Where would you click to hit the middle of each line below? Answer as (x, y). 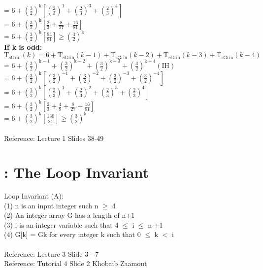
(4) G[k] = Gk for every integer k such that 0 (72, 234)
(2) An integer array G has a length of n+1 (69, 215)
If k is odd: (23, 47)
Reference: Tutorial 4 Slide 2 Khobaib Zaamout (76, 263)
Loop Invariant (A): (34, 196)
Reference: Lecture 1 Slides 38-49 (54, 138)
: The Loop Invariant (76, 172)
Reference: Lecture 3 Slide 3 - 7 (51, 253)
